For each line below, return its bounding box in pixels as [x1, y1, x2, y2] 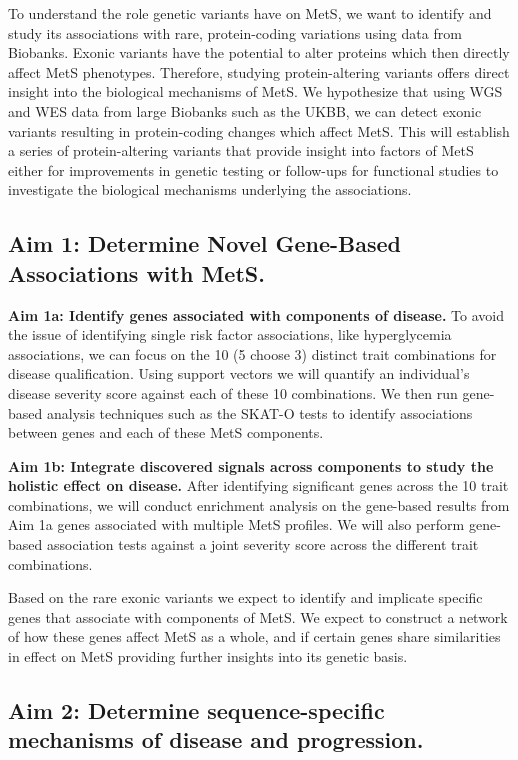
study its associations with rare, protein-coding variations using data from [8, 22, 462, 43]
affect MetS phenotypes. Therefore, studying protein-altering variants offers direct [8, 61, 510, 82]
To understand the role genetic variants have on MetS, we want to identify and [8, 3, 492, 23]
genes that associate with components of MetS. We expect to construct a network [8, 606, 508, 627]
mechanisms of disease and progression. [8, 724, 424, 755]
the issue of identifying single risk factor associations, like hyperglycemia [8, 324, 452, 345]
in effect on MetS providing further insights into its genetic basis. [8, 646, 408, 667]
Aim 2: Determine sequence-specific [8, 695, 385, 726]
